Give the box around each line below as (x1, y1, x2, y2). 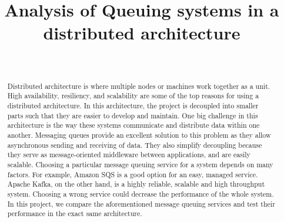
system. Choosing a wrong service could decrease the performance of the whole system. (7, 188, 274, 198)
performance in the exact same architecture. (7, 208, 142, 218)
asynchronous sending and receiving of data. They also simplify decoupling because (7, 140, 262, 150)
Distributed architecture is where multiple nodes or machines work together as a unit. (7, 81, 270, 91)
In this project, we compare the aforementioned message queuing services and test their (7, 198, 275, 208)
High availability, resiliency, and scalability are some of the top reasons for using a (7, 91, 259, 101)
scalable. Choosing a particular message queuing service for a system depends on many (7, 159, 273, 169)
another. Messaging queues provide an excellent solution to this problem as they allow (7, 130, 271, 140)
